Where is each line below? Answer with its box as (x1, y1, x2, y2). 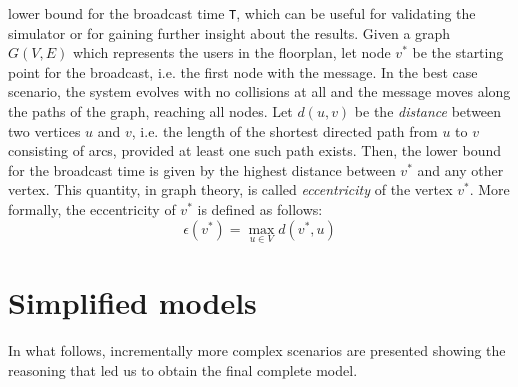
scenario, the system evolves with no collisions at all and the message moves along (8, 81, 511, 102)
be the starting (412, 42, 504, 63)
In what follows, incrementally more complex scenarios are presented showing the (8, 339, 506, 360)
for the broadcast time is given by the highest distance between (8, 159, 396, 180)
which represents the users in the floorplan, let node (72, 42, 391, 63)
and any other (417, 159, 504, 180)
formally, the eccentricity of (8, 199, 176, 219)
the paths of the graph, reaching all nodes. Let (8, 101, 293, 122)
